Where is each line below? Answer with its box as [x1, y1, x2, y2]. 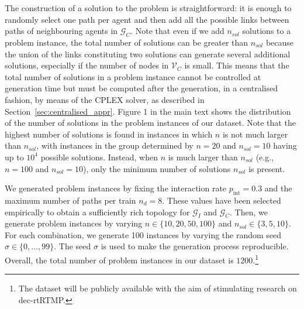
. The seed [54, 240, 91, 252]
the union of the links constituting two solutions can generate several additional [5, 47, 291, 60]
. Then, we [230, 205, 268, 218]
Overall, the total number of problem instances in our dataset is [5, 253, 234, 266]
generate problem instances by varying [5, 217, 143, 229]
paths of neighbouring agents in [5, 25, 118, 37]
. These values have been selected [162, 194, 281, 206]
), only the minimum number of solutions [83, 162, 231, 174]
